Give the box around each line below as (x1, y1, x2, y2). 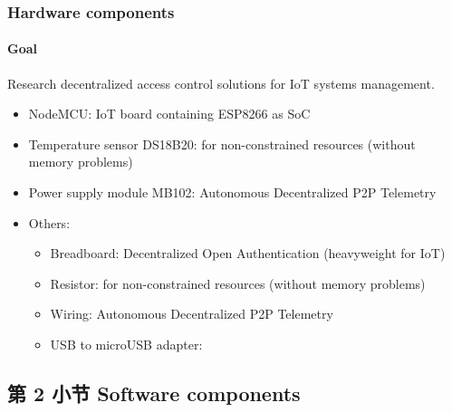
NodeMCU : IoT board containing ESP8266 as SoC (28, 104, 311, 123)
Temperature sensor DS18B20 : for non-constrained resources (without (28, 134, 416, 153)
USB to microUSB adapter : (50, 334, 203, 353)
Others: (28, 213, 71, 232)
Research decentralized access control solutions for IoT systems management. (7, 73, 435, 92)
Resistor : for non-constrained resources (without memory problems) (50, 273, 426, 292)
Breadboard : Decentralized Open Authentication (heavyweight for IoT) (50, 244, 446, 263)
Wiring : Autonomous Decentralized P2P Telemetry (50, 304, 333, 323)
